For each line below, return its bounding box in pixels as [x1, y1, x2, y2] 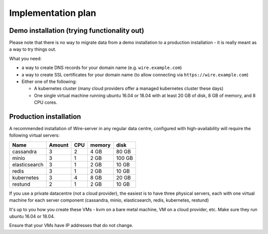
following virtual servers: [9, 132, 60, 139]
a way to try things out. [9, 46, 57, 52]
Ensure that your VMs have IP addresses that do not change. [9, 223, 134, 229]
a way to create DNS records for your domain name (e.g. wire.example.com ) [21, 65, 182, 71]
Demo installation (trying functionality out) [9, 26, 144, 35]
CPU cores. [34, 99, 58, 105]
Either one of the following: [21, 78, 77, 84]
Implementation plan [9, 7, 96, 18]
